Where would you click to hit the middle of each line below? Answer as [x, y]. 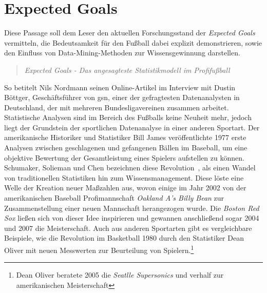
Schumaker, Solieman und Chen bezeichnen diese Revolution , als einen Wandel [130, 168]
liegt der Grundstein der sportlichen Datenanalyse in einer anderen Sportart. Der [132, 127]
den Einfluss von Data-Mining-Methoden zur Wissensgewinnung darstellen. [122, 53]
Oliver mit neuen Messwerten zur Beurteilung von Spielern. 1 [99, 249]
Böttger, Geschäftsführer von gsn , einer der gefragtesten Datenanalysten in [122, 97]
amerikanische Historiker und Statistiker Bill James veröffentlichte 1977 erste [125, 137]
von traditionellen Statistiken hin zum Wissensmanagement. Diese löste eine [124, 177]
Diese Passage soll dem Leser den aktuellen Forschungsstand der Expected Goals [130, 33]
